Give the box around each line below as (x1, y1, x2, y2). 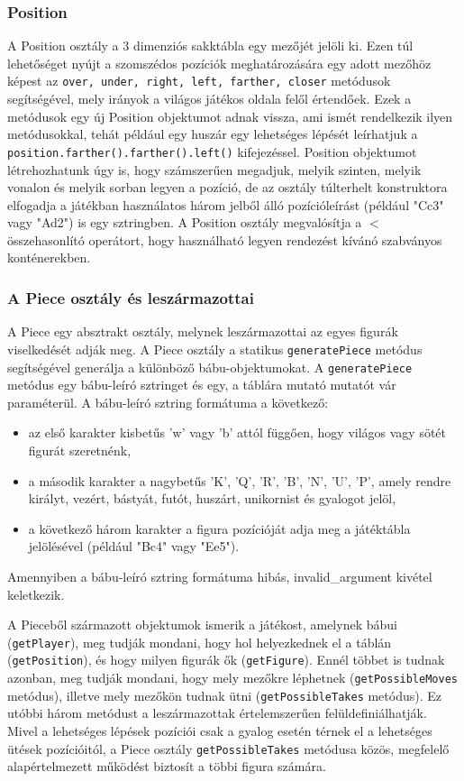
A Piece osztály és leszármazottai (7, 286, 254, 308)
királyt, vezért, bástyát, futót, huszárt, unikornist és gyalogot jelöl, (28, 489, 396, 508)
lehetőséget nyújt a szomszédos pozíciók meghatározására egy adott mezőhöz (7, 53, 432, 72)
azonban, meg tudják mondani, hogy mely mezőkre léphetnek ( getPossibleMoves (7, 668, 458, 687)
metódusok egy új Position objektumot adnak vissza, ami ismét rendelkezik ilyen (7, 106, 453, 125)
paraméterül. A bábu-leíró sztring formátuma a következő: (7, 392, 329, 411)
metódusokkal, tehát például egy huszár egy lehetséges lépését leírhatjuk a (7, 124, 418, 143)
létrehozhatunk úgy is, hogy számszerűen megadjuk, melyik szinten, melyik (7, 160, 422, 179)
